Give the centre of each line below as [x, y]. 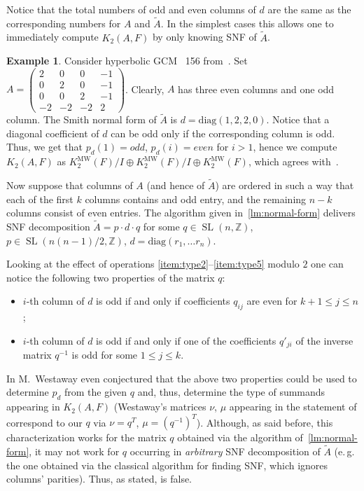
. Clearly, [145, 89]
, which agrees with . [293, 161]
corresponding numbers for [64, 23]
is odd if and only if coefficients [163, 301]
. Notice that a [298, 119]
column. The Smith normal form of [82, 119]
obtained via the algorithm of [240, 437]
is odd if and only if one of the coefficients [186, 340]
